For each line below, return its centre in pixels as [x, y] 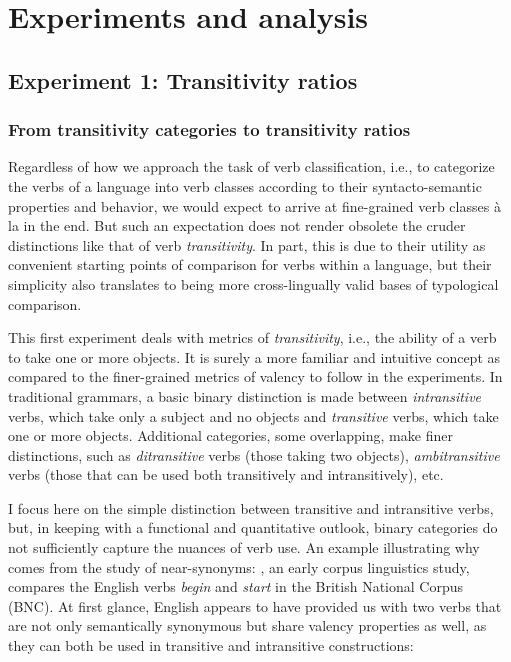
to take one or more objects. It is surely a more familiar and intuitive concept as [254, 356]
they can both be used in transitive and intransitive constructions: [211, 645]
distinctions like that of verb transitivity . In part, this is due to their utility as [247, 244]
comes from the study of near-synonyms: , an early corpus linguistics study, [239, 566]
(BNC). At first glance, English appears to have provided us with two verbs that [255, 605]
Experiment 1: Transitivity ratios [183, 79]
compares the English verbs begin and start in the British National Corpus [236, 586]
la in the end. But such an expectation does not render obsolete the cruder [237, 225]
